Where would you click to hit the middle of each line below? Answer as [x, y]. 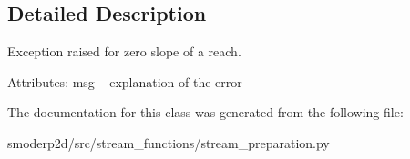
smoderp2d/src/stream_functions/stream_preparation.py [169, 142]
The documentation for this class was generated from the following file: [205, 112]
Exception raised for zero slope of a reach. [124, 51]
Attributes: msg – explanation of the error [125, 81]
